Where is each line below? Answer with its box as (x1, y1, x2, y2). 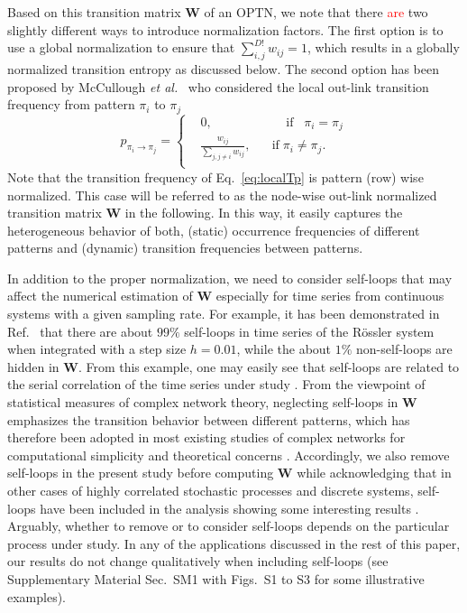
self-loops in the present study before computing (7, 463, 274, 482)
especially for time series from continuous (215, 286, 444, 305)
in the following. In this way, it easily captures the (124, 203, 403, 222)
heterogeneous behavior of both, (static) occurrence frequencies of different (7, 220, 420, 239)
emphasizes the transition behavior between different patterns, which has (7, 410, 410, 429)
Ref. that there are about (7, 321, 153, 340)
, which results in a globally (307, 38, 460, 57)
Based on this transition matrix (7, 3, 181, 21)
